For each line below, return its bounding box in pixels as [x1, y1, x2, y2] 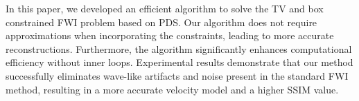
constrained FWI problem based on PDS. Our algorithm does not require [6, 14, 317, 29]
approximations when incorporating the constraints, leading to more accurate [6, 28, 334, 43]
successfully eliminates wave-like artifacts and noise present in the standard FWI [6, 68, 349, 82]
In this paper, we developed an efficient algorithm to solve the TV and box [6, 1, 324, 15]
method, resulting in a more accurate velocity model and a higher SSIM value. [6, 82, 339, 96]
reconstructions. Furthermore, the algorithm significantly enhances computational [6, 41, 352, 56]
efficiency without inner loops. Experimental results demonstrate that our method [6, 55, 353, 69]
